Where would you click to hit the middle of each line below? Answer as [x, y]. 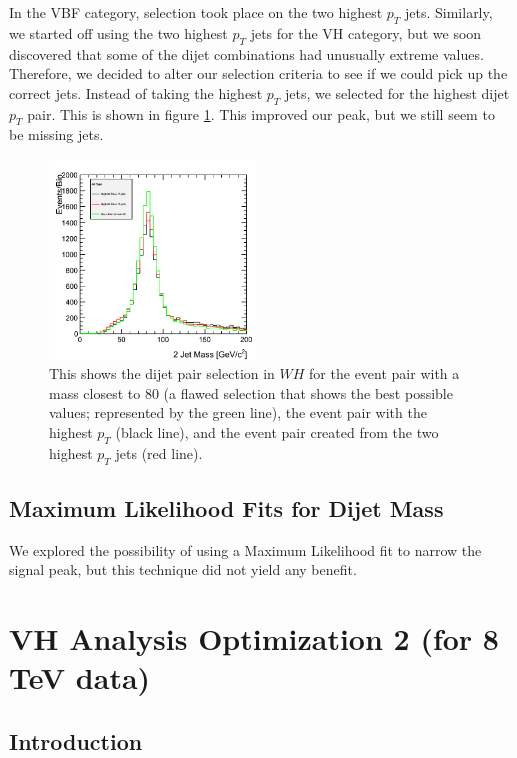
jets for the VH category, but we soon [366, 32]
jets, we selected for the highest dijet [397, 92]
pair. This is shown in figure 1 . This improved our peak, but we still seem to [261, 113]
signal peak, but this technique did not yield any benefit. [183, 569]
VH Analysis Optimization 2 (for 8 [254, 638]
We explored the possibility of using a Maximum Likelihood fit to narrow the [245, 549]
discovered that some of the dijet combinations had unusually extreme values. [246, 53]
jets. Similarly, [448, 12]
